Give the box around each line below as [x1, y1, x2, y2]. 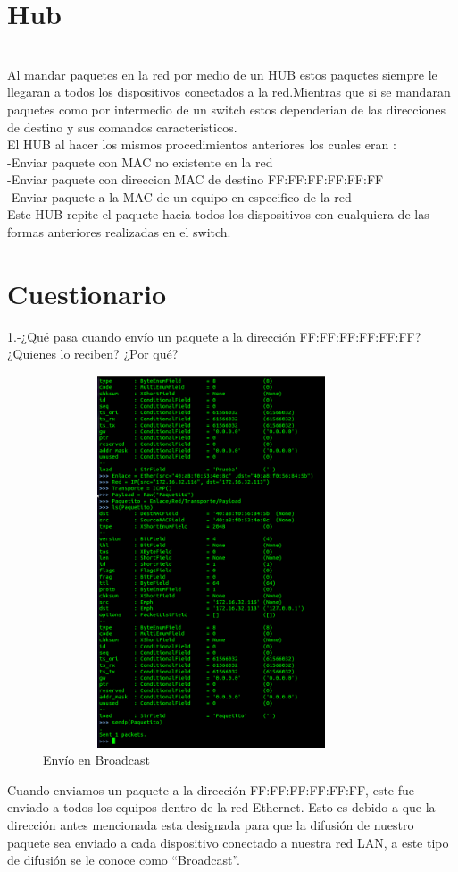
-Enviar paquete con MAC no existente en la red [7, 152, 273, 171]
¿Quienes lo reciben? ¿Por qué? [7, 344, 179, 363]
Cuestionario [7, 275, 167, 311]
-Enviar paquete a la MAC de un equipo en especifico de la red [7, 187, 352, 206]
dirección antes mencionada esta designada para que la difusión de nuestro [7, 816, 414, 834]
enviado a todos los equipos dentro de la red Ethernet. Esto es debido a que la [7, 798, 436, 817]
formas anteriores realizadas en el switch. [7, 223, 231, 241]
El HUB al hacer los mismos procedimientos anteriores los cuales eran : [7, 135, 396, 154]
